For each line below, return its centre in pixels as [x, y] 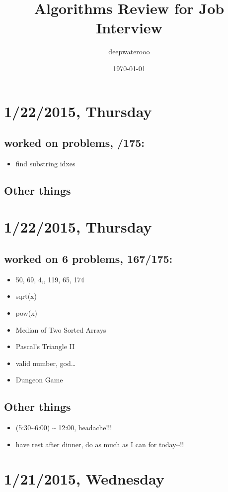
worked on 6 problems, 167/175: [88, 259]
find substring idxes [45, 163]
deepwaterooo [129, 52]
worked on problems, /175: [74, 143]
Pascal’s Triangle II [45, 346]
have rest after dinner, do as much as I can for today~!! [100, 444]
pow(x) [26, 313]
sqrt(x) [26, 296]
